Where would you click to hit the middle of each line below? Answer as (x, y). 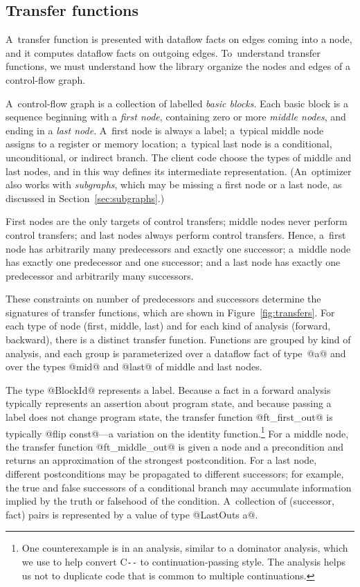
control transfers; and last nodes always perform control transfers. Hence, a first (176, 234)
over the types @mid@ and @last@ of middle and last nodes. (134, 367)
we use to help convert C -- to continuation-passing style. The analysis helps (183, 562)
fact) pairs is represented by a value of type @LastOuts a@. (132, 514)
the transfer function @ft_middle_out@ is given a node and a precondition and (175, 446)
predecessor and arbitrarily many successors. (100, 275)
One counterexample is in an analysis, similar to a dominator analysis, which (185, 548)
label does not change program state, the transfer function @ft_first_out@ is (169, 417)
